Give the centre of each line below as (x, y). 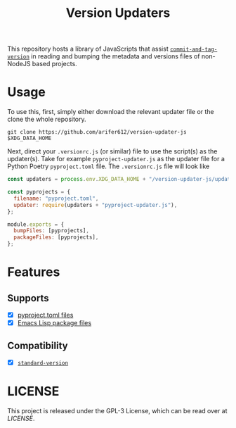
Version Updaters (118, 13)
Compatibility (38, 345)
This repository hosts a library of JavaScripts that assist (88, 49)
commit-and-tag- (194, 50)
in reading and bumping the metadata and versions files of (116, 56)
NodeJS (19, 64)
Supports (28, 298)
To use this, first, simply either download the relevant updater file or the (111, 112)
